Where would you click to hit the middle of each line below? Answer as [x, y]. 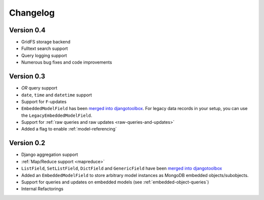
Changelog [32, 13]
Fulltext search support [44, 48]
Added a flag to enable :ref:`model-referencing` [69, 129]
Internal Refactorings [42, 189]
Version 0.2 [27, 143]
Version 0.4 [27, 30]
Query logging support [44, 55]
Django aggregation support [50, 155]
